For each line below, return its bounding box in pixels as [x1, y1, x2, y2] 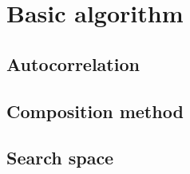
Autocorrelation [6, 51, 140, 76]
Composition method [6, 98, 184, 123]
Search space [6, 145, 114, 170]
